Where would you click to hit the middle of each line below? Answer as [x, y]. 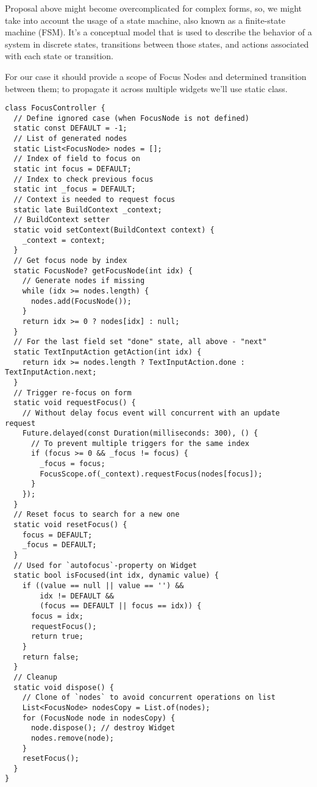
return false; [51, 657]
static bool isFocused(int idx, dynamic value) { [116, 576]
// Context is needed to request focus [94, 200]
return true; [57, 637]
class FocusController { [55, 108]
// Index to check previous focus [84, 179]
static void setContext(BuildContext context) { [114, 230]
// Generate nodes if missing [84, 281]
